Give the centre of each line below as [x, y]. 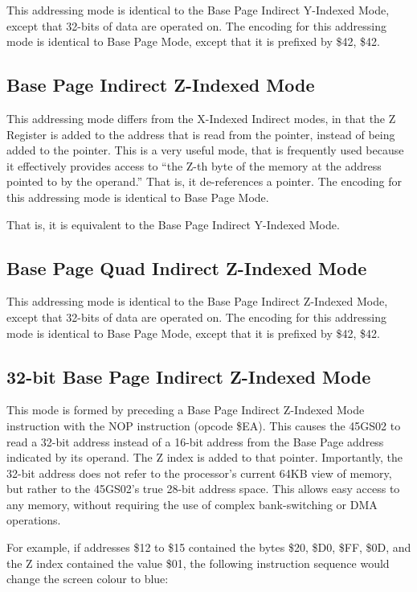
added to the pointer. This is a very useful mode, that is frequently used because [205, 150]
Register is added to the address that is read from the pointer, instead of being [201, 134]
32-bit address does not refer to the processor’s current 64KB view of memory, [199, 473]
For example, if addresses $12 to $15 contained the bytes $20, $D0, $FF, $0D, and [209, 547]
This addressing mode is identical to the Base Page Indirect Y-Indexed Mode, [198, 10]
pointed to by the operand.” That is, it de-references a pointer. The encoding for [204, 181]
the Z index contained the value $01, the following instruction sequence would [198, 563]
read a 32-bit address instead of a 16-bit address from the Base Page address [195, 441]
